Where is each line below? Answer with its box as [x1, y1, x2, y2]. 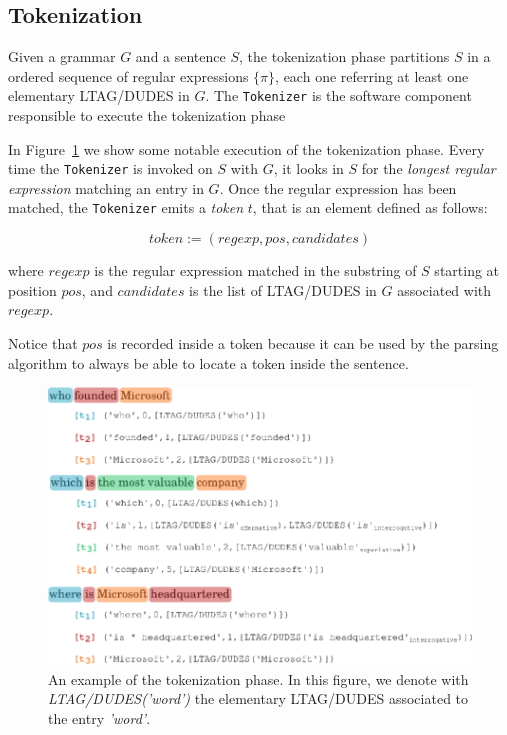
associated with [397, 279, 492, 300]
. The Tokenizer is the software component [205, 85, 472, 106]
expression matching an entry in [8, 177, 204, 198]
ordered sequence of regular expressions [8, 65, 249, 86]
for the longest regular [361, 158, 496, 179]
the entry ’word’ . [48, 707, 151, 728]
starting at [434, 260, 500, 281]
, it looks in [273, 158, 344, 179]
